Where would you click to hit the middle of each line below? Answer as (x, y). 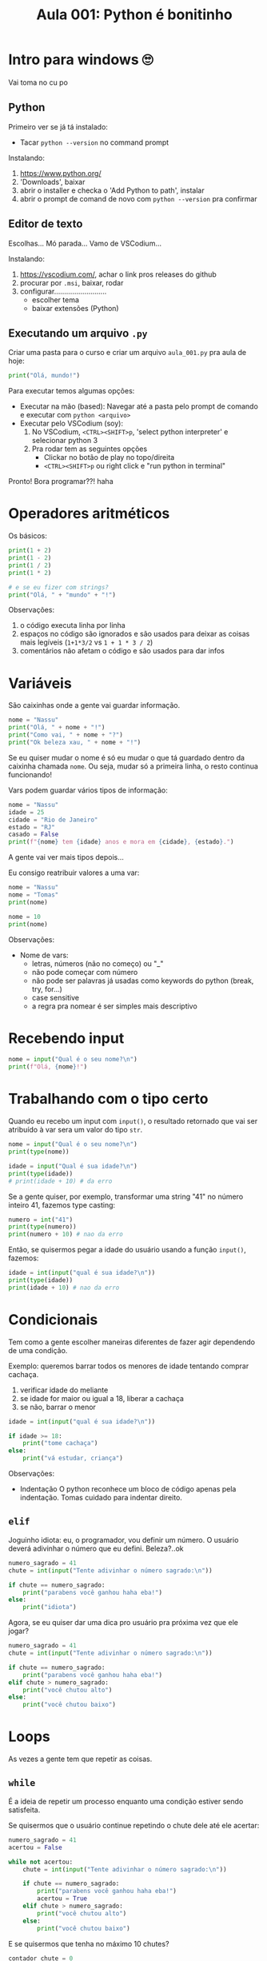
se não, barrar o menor (58, 1407)
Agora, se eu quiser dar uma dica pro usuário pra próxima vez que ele (123, 1623)
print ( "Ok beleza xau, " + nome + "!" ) (75, 742)
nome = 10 (25, 917)
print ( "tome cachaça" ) (60, 1444)
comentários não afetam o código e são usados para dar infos (122, 651)
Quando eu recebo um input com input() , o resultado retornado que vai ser (133, 1121)
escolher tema (56, 300)
